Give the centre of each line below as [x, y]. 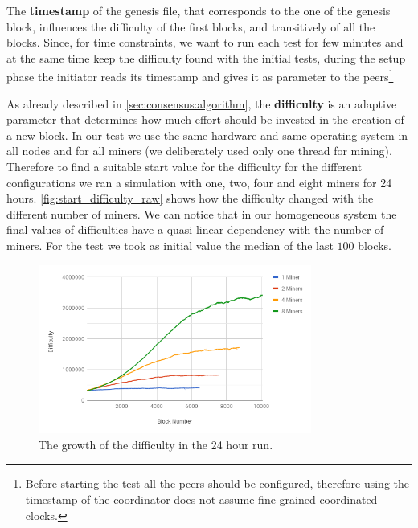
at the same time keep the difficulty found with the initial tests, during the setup [206, 57]
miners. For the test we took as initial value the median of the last [170, 245]
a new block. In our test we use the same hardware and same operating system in [207, 135]
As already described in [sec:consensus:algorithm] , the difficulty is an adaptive [202, 103]
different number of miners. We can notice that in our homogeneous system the [202, 213]
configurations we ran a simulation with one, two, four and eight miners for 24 [199, 182]
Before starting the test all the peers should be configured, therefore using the [217, 483]
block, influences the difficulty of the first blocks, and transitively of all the [191, 26]
